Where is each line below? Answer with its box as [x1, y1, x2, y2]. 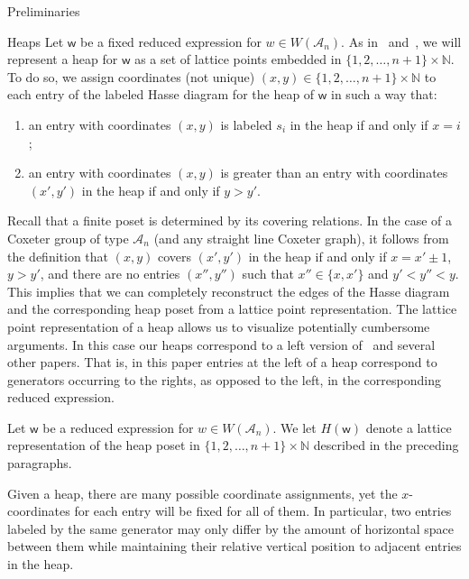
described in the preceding [313, 436, 459, 455]
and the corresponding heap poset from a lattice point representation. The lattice [7, 299, 457, 318]
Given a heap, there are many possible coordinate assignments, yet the [7, 483, 398, 502]
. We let [272, 418, 317, 437]
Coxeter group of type [7, 228, 129, 247]
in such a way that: [331, 85, 437, 104]
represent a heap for [7, 50, 118, 69]
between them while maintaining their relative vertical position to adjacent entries [7, 537, 462, 556]
